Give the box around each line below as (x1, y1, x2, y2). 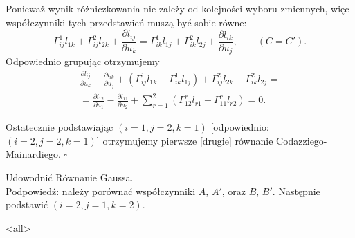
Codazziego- (276, 133, 327, 147)
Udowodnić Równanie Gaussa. (6, 170, 134, 184)
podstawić (6, 197, 48, 212)
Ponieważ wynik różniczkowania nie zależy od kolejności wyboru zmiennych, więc (6, 1, 349, 15)
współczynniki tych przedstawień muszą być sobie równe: (6, 15, 247, 29)
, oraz (221, 183, 246, 198)
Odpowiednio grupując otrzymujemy (6, 54, 160, 68)
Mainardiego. (6, 147, 61, 161)
